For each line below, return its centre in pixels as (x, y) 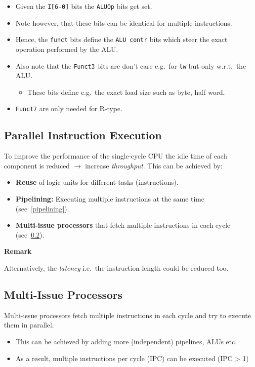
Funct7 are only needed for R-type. (69, 108)
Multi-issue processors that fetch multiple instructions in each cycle (123, 225)
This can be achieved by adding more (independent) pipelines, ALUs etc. (126, 341)
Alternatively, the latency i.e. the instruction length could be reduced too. (116, 267)
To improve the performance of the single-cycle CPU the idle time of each (116, 156)
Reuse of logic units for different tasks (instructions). (97, 182)
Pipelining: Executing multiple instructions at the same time (110, 198)
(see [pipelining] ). (42, 208)
